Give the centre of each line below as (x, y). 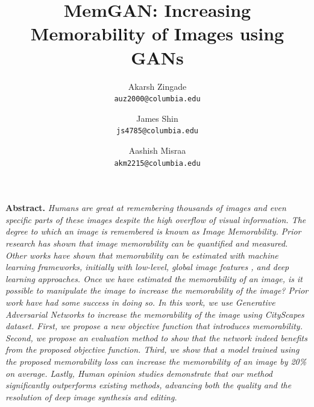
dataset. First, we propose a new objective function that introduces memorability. (154, 326)
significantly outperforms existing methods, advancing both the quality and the (149, 385)
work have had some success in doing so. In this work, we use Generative (140, 302)
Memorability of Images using (157, 33)
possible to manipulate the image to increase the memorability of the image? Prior (157, 290)
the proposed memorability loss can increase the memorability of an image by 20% (156, 361)
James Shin (157, 118)
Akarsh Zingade (157, 86)
